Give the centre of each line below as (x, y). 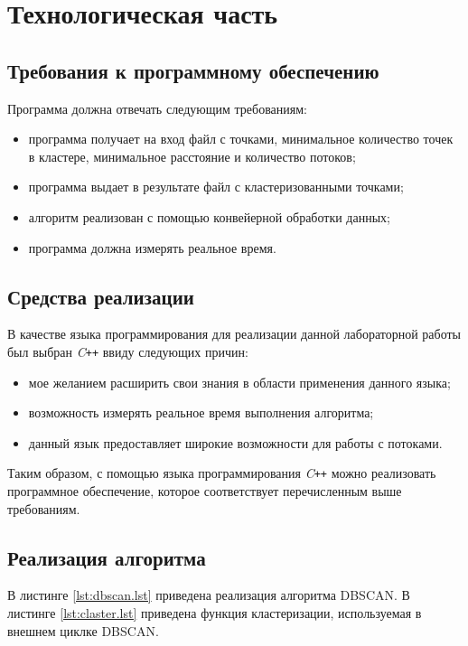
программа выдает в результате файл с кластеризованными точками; (216, 187)
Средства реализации (101, 296)
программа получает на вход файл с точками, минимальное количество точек (241, 139)
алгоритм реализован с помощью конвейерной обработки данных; (209, 216)
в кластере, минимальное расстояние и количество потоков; (192, 156)
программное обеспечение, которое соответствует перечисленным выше (205, 491)
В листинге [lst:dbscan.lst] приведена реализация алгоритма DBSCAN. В (209, 595)
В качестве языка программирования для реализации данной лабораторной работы (234, 334)
